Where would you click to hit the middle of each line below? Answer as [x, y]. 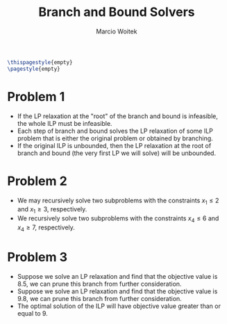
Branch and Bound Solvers [116, 12]
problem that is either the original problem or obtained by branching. [115, 138]
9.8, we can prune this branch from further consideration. [99, 298]
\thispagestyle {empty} [40, 62]
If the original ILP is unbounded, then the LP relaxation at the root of [114, 145]
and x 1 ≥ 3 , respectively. [52, 210]
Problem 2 [37, 181]
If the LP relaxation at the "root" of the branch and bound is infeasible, [118, 116]
